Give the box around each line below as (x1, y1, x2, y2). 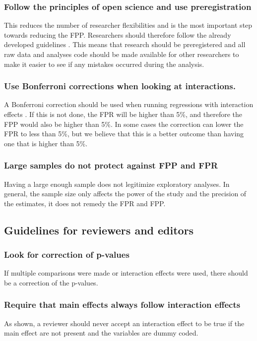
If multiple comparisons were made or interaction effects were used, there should (4, 268, 248, 278)
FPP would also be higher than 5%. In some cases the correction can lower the (4, 118, 244, 129)
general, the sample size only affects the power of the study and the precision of (4, 188, 247, 199)
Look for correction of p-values (4, 248, 129, 261)
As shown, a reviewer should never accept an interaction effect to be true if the (4, 318, 245, 328)
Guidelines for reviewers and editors (4, 222, 194, 237)
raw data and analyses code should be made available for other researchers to (4, 49, 239, 59)
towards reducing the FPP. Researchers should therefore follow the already (4, 29, 231, 40)
